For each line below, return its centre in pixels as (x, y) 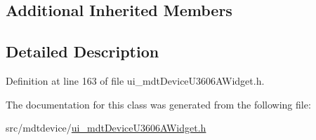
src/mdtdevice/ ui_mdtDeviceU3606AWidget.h (106, 128)
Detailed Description (83, 51)
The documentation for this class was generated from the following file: (158, 104)
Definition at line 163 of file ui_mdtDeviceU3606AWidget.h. (135, 80)
